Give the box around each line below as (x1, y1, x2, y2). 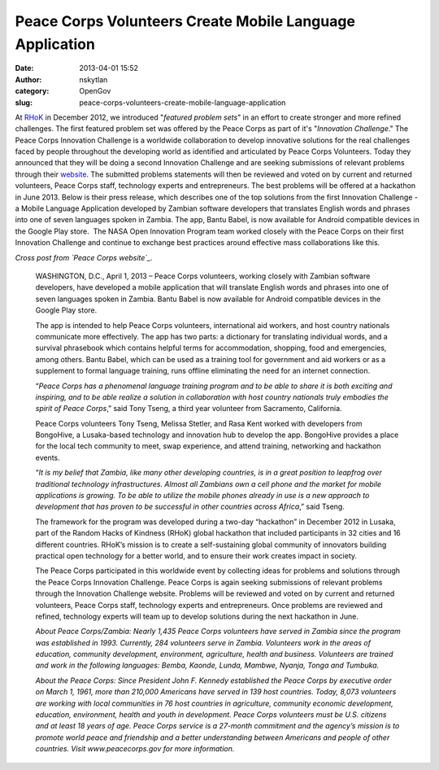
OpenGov (79, 86, 111, 96)
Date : (15, 63, 34, 73)
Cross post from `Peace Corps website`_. (15, 252, 154, 262)
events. (35, 453, 60, 462)
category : (15, 86, 50, 96)
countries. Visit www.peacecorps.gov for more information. (35, 744, 235, 754)
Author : (15, 74, 42, 85)
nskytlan (79, 74, 108, 85)
